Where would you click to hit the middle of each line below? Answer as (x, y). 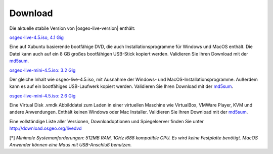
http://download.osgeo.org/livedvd (45, 128)
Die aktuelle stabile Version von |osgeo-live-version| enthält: (72, 28)
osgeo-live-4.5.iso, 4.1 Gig (37, 37)
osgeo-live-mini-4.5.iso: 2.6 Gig (42, 95)
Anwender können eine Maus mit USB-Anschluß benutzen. (71, 145)
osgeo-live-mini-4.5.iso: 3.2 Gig (42, 70)
